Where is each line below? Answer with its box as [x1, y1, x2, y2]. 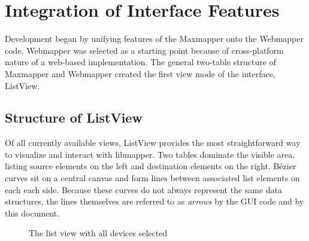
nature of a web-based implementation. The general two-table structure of [5, 56, 276, 68]
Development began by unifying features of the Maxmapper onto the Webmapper [5, 32, 304, 45]
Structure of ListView [5, 108, 143, 127]
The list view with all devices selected [29, 227, 168, 239]
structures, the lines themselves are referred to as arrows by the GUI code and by [5, 195, 304, 208]
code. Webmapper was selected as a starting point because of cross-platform [5, 44, 284, 56]
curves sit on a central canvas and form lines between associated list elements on [5, 172, 300, 184]
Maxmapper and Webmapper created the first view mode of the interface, [5, 67, 275, 80]
